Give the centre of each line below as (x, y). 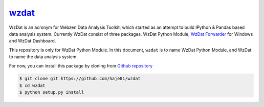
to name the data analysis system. (44, 57)
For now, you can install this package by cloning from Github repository (81, 65)
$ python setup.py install (52, 92)
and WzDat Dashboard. (33, 41)
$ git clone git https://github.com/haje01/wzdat (80, 79)
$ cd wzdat (32, 85)
